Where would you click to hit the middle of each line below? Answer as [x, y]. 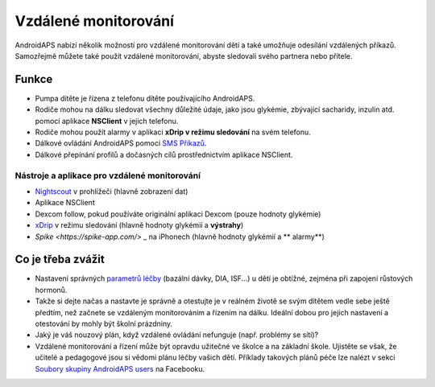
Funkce [34, 79]
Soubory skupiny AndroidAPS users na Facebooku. [120, 368]
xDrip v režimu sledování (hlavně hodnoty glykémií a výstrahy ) [139, 225]
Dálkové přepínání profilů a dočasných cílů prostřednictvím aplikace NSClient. [164, 154]
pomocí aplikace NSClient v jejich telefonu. [107, 121]
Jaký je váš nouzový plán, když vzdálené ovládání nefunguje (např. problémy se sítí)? [176, 335]
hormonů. [51, 290]
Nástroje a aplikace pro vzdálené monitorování [108, 175]
